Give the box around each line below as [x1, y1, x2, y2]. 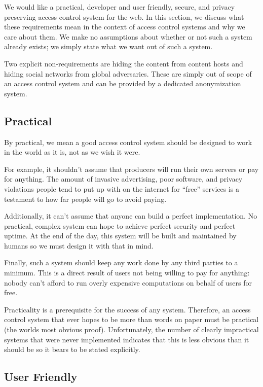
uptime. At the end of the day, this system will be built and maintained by [4, 230, 237, 241]
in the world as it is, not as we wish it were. [4, 147, 140, 157]
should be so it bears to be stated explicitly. [4, 344, 140, 355]
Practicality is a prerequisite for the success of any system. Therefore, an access [4, 304, 251, 314]
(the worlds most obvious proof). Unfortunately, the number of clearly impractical [4, 324, 259, 335]
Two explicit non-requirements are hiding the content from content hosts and [4, 58, 243, 68]
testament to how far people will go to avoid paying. [4, 193, 167, 204]
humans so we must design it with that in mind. [4, 240, 154, 251]
